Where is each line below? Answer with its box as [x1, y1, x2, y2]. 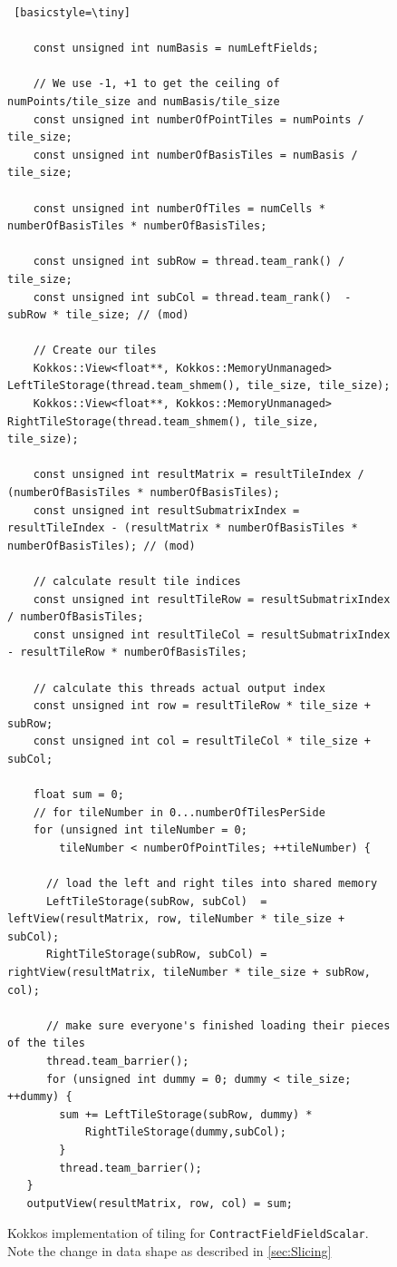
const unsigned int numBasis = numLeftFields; [33, 42, 319, 55]
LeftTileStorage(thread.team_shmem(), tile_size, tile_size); [7, 379, 391, 393]
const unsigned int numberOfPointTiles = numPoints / [33, 112, 364, 126]
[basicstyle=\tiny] [14, 6, 131, 19]
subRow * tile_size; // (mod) [7, 308, 189, 322]
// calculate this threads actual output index [33, 681, 325, 695]
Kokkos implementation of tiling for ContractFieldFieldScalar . [7, 1223, 369, 1243]
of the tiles [7, 1037, 85, 1050]
